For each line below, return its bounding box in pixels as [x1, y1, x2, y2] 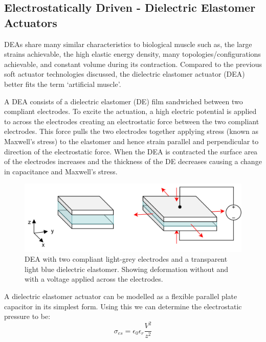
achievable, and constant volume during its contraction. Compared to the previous [4, 58, 262, 69]
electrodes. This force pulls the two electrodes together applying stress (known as [4, 126, 258, 136]
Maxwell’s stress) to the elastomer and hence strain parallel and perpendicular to [4, 135, 259, 146]
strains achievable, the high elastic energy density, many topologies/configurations [4, 49, 261, 59]
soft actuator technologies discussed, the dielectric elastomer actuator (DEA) [4, 69, 245, 79]
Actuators [4, 14, 57, 30]
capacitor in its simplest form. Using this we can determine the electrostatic [4, 301, 242, 311]
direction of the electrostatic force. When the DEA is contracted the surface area [4, 146, 258, 156]
